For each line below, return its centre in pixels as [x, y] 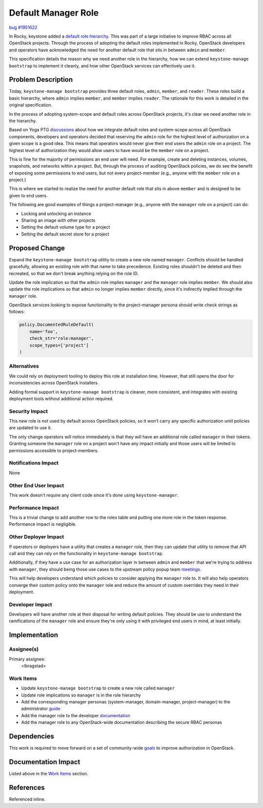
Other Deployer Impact [37, 537]
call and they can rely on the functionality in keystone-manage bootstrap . [86, 553]
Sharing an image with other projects [58, 220]
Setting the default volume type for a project [66, 227]
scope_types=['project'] [59, 345]
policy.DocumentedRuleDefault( [57, 325]
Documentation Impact [45, 762]
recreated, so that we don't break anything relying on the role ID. [74, 273]
